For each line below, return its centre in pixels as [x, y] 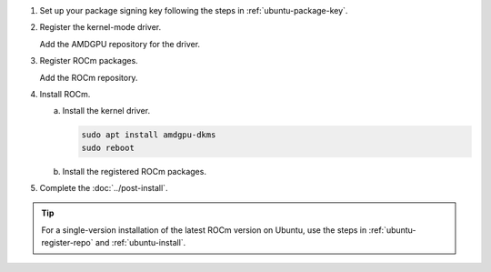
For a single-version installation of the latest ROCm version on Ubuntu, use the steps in [204, 230]
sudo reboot [108, 147]
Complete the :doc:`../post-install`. [104, 188]
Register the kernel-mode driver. [100, 27]
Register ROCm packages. [89, 61]
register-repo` [68, 243]
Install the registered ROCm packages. [134, 171]
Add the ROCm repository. [89, 77]
